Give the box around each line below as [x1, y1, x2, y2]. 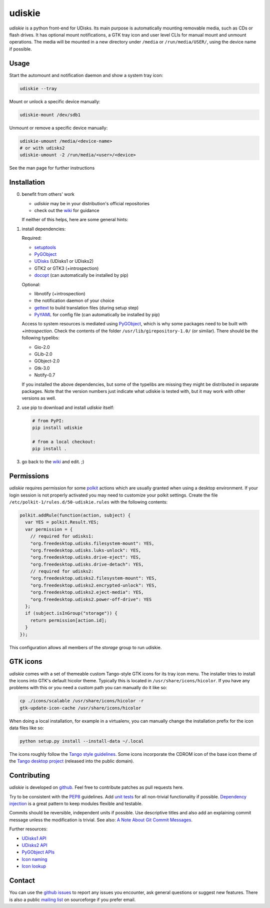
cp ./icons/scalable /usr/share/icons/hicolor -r [19, 698, 144, 704]
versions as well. [21, 395, 56, 401]
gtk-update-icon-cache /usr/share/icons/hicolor [19, 705, 141, 711]
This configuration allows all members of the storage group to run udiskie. [9, 644, 162, 650]
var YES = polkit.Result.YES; [25, 520, 99, 525]
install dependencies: [21, 226, 66, 232]
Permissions [9, 472, 49, 481]
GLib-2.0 [34, 351, 52, 357]
